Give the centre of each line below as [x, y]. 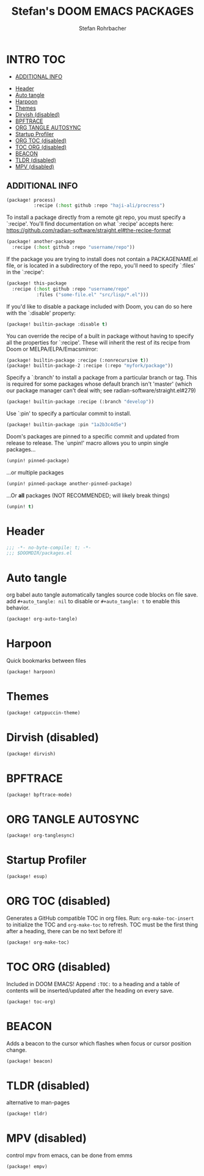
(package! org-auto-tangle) [42, 619]
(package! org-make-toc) [38, 942]
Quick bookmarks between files [46, 661]
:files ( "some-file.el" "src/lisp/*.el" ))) [93, 295]
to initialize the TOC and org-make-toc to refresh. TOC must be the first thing [102, 925]
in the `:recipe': [25, 272]
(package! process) [31, 200]
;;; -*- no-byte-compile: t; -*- [49, 548]
